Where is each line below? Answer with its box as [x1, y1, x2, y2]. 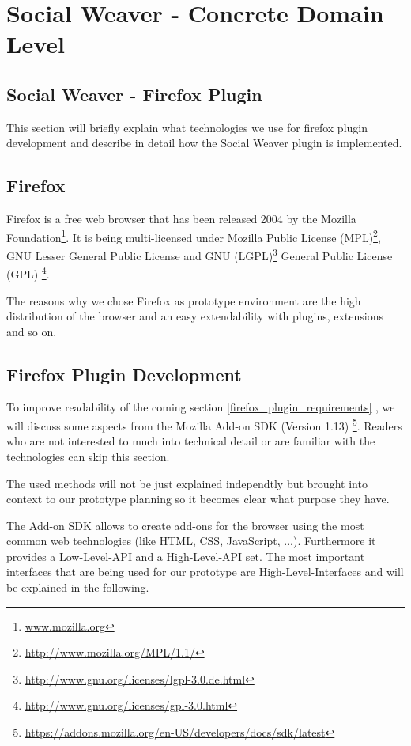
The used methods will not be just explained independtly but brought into [6, 475, 368, 491]
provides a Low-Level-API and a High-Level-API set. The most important [6, 547, 365, 564]
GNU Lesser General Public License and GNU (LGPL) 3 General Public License [6, 245, 393, 263]
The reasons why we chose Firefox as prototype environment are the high [6, 292, 361, 309]
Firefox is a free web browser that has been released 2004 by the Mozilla [6, 210, 356, 227]
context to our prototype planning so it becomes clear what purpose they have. [6, 490, 390, 507]
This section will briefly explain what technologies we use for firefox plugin [6, 119, 368, 135]
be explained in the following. [6, 579, 149, 596]
